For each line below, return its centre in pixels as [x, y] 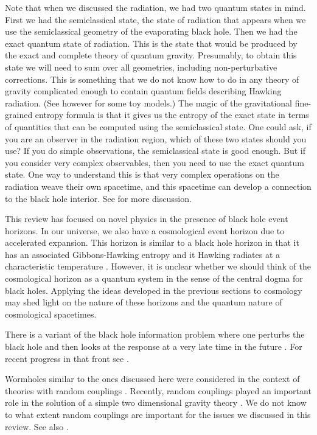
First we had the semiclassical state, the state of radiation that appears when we [155, 19]
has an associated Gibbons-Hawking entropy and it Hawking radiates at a [143, 254]
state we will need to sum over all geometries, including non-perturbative [141, 67]
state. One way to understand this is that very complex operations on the [142, 174]
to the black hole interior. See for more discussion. [98, 198]
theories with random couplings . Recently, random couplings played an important [158, 390]
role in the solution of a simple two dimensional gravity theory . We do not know [156, 402]
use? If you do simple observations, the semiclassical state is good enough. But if [155, 151]
